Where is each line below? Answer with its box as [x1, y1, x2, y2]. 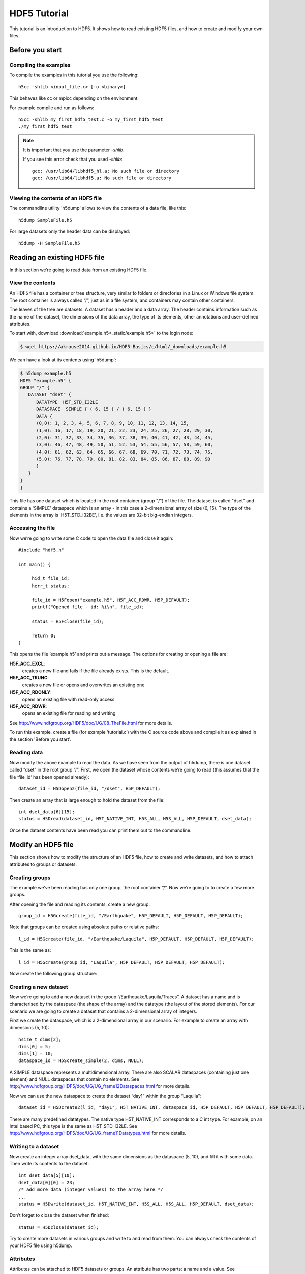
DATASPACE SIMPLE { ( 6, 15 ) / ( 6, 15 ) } [36, 406, 152, 412]
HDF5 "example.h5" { [20, 378, 71, 383]
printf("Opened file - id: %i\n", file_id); [32, 604, 145, 610]
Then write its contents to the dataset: [9, 1160, 89, 1166]
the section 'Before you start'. [9, 736, 72, 742]
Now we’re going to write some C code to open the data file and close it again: [9, 535, 174, 541]
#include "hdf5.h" [18, 547, 65, 553]
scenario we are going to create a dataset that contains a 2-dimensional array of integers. [9, 1008, 198, 1014]
